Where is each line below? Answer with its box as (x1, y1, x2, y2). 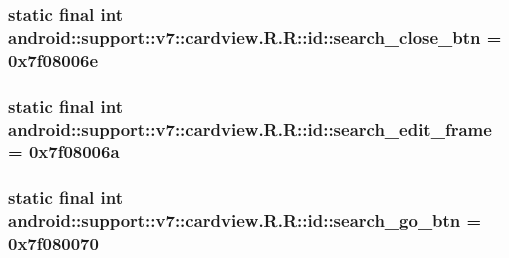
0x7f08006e (8, 47, 99, 72)
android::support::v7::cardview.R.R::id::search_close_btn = (8, 24, 502, 49)
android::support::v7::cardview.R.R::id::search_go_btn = (8, 208, 482, 233)
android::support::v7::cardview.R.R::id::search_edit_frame (8, 116, 492, 141)
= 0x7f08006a (8, 139, 120, 164)
